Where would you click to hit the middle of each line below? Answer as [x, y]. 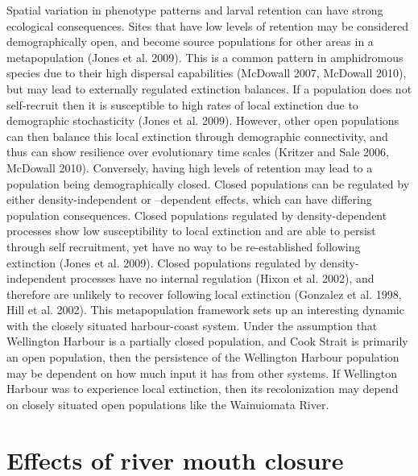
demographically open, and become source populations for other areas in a [190, 41]
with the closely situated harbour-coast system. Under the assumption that [192, 325]
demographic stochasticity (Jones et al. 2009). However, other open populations [203, 120]
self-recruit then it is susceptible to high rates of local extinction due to [182, 104]
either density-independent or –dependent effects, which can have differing [189, 199]
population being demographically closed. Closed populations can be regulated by [208, 183]
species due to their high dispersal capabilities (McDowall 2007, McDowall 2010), [207, 73]
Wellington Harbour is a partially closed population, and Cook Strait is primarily [207, 341]
